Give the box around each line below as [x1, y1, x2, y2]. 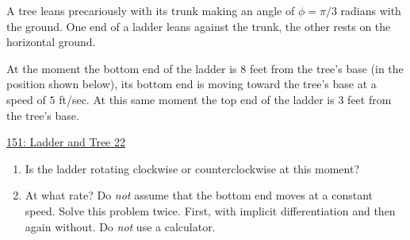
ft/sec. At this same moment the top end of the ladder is [59, 91, 335, 107]
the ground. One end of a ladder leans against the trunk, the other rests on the [6, 17, 391, 34]
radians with [340, 2, 401, 18]
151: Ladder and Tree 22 [6, 134, 125, 150]
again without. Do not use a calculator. [25, 218, 216, 234]
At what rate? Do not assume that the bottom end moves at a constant [25, 187, 374, 203]
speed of [6, 91, 46, 107]
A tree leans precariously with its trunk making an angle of [6, 2, 295, 18]
